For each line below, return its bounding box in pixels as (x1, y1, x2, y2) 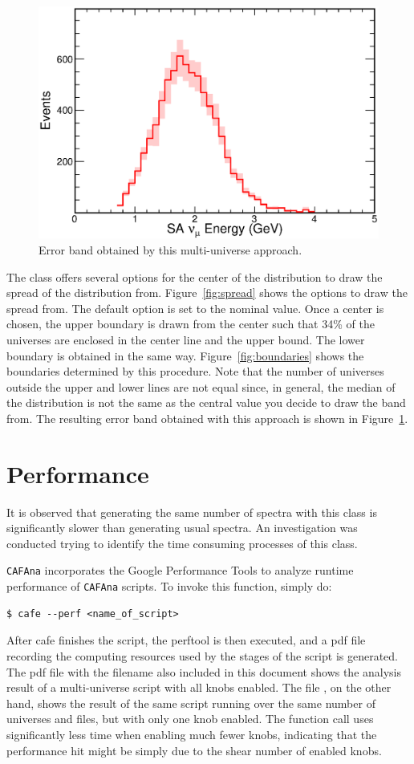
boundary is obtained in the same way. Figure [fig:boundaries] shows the (6, 347, 364, 364)
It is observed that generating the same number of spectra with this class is (6, 503, 377, 520)
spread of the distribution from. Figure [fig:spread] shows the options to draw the (6, 284, 408, 301)
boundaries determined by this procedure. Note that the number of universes (6, 363, 384, 380)
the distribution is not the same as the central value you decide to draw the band (6, 394, 406, 411)
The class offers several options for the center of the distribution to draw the (6, 268, 383, 285)
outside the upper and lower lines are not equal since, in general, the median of (6, 378, 396, 395)
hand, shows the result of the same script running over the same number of (6, 694, 375, 711)
